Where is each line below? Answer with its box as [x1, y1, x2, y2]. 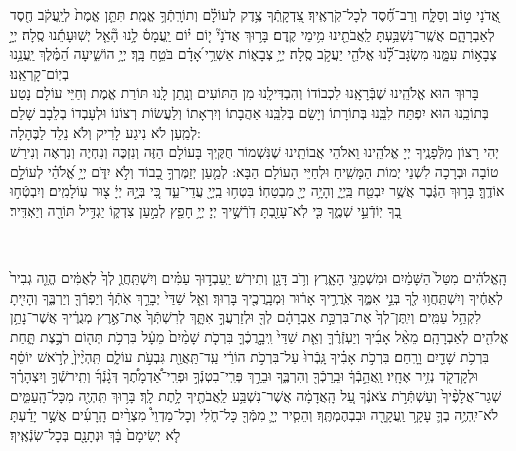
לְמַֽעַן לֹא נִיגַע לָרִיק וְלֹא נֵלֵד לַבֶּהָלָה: [10, 121, 201, 142]
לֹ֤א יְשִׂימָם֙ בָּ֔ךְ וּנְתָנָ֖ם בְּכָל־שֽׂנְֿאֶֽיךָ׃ [10, 423, 181, 444]
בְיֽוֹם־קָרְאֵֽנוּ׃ [10, 62, 70, 83]
